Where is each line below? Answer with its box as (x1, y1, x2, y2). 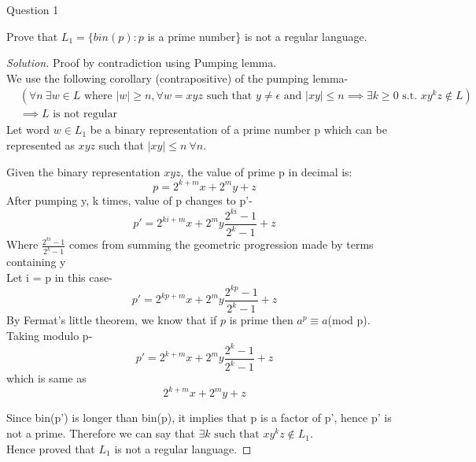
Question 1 (6, 2, 59, 17)
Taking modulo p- (6, 327, 93, 343)
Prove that (6, 28, 58, 44)
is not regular (53, 109, 117, 120)
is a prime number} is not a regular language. (147, 28, 367, 44)
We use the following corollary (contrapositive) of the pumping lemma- (6, 69, 349, 86)
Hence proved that (6, 440, 95, 456)
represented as (6, 137, 75, 153)
